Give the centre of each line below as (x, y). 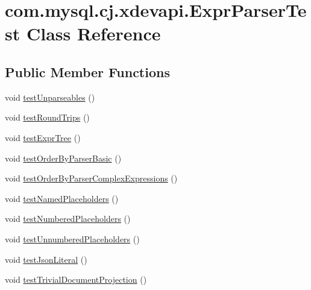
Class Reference (93, 33)
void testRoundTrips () (47, 117)
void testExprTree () (43, 137)
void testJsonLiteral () (46, 259)
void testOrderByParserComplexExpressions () (91, 178)
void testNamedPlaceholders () (62, 198)
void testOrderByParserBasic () (63, 158)
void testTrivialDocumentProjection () (76, 279)
